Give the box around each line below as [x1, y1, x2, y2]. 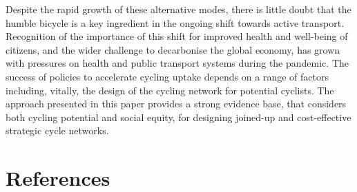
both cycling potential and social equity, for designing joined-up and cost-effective [6, 109, 351, 124]
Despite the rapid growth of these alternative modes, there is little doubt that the [6, 2, 351, 16]
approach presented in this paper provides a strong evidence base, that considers [6, 96, 347, 111]
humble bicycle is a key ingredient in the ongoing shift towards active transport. [6, 15, 345, 30]
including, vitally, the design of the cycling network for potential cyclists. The [6, 83, 334, 97]
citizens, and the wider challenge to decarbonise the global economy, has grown [6, 42, 340, 56]
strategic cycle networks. [6, 123, 109, 138]
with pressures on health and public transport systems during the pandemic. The [6, 56, 349, 70]
